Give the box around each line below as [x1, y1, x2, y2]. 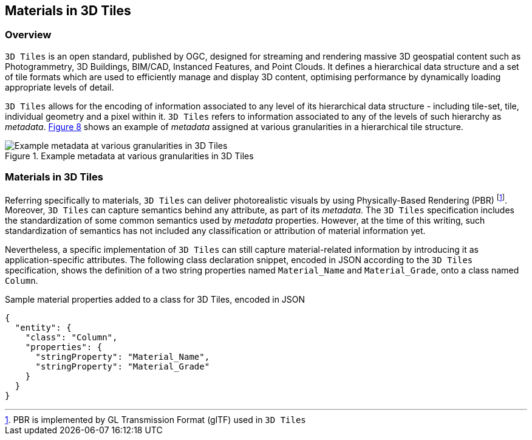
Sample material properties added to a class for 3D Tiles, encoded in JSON [5, 294, 305, 305]
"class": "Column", [25, 332, 118, 343]
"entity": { [15, 323, 72, 333]
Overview [5, 29, 52, 41]
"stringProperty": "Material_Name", [35, 352, 210, 362]
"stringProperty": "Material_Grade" [35, 362, 210, 372]
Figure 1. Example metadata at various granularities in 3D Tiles [5, 150, 254, 161]
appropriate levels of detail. [5, 81, 114, 92]
